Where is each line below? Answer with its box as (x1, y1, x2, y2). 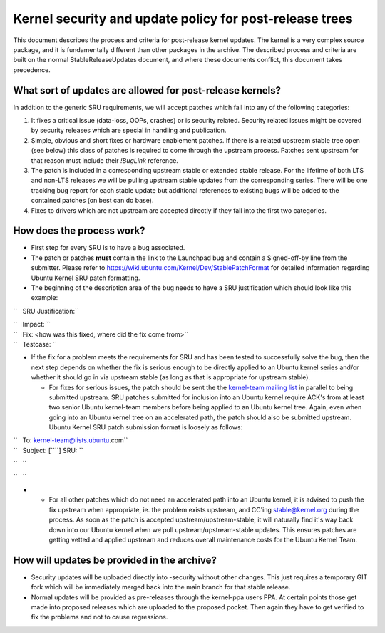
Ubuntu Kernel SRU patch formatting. (31, 274, 140, 282)
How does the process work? (13, 225, 145, 237)
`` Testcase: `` (13, 339, 57, 348)
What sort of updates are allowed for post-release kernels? (13, 84, 282, 96)
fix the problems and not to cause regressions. (31, 613, 168, 622)
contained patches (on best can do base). (31, 196, 154, 205)
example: (31, 294, 58, 302)
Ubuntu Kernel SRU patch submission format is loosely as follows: (48, 423, 243, 432)
